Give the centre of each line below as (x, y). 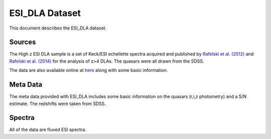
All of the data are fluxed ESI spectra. (48, 129)
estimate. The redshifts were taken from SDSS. (58, 103)
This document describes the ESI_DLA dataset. (58, 28)
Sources (23, 42)
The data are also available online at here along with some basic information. (89, 70)
